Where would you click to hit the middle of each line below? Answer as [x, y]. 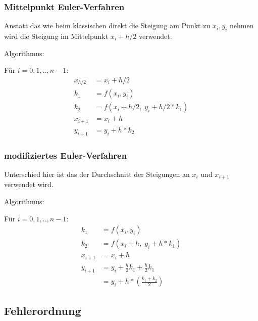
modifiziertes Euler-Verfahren [66, 155]
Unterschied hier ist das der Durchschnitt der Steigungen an [97, 174]
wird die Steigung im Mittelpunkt [56, 36]
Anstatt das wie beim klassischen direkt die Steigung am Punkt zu [107, 26]
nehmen [242, 26]
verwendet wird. [29, 184]
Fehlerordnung [43, 311]
